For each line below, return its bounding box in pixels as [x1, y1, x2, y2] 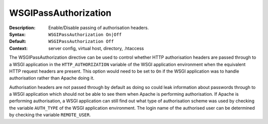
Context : [9, 45, 28, 51]
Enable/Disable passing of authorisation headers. [48, 25, 149, 31]
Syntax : [9, 31, 26, 37]
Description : [9, 25, 36, 31]
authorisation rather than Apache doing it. [9, 75, 95, 81]
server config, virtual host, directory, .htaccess [48, 45, 144, 51]
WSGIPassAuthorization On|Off [48, 32, 122, 37]
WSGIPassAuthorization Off [48, 39, 114, 44]
